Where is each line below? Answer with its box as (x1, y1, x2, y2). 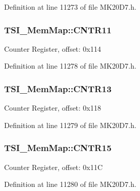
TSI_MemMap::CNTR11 (4, 23, 112, 36)
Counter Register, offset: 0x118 (4, 102, 102, 113)
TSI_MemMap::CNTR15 (4, 141, 112, 154)
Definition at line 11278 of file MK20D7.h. (4, 60, 136, 71)
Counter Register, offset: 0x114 (4, 43, 102, 54)
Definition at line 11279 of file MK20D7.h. (4, 119, 136, 130)
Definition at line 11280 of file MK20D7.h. (4, 179, 136, 189)
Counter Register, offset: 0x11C (4, 161, 103, 172)
